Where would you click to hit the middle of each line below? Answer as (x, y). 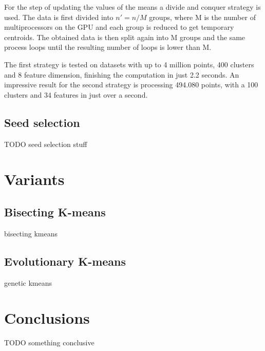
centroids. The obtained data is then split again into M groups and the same (125, 37)
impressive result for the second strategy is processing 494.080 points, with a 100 (131, 85)
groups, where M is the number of (202, 17)
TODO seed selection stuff (46, 144)
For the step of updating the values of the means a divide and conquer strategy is (132, 7)
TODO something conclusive (49, 343)
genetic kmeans (28, 282)
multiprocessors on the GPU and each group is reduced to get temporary (119, 27)
